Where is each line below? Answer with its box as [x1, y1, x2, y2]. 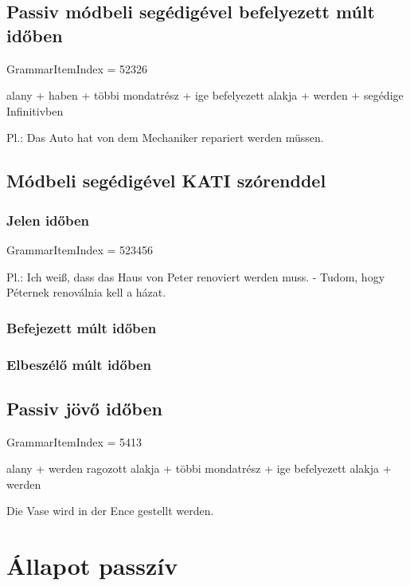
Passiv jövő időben [6, 395, 162, 420]
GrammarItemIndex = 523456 [6, 241, 154, 258]
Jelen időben [6, 210, 90, 230]
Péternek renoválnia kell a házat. [6, 284, 166, 301]
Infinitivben [6, 102, 64, 119]
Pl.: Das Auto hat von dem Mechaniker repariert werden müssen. [6, 129, 324, 146]
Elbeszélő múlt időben [6, 354, 152, 374]
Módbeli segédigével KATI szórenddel [6, 168, 326, 193]
